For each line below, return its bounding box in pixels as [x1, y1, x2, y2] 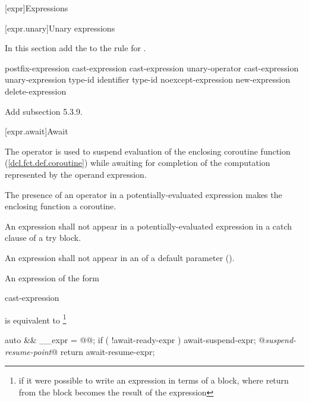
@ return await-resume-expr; [51, 345, 155, 357]
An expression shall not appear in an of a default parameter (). [5, 251, 235, 263]
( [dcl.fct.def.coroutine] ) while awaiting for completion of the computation [5, 156, 270, 169]
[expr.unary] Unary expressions [5, 21, 115, 34]
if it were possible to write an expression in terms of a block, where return [18, 374, 289, 387]
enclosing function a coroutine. [5, 200, 116, 212]
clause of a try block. [5, 231, 81, 244]
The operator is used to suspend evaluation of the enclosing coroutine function [5, 145, 291, 157]
